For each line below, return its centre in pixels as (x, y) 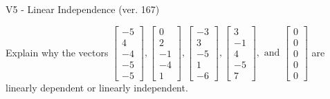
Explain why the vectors (57, 52)
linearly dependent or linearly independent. (97, 87)
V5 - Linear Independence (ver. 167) (83, 9)
